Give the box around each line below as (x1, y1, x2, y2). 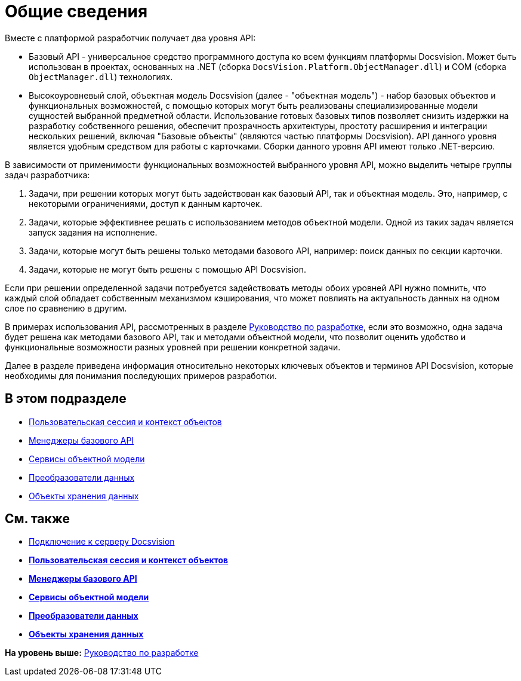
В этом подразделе (5, 391, 127, 407)
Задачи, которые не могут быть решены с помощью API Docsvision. (29, 264, 306, 274)
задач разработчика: (5, 169, 90, 180)
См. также (5, 511, 70, 527)
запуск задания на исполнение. (29, 227, 158, 237)
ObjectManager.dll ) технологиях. (29, 71, 173, 82)
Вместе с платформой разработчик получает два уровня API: (5, 32, 256, 43)
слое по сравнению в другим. (5, 303, 127, 313)
